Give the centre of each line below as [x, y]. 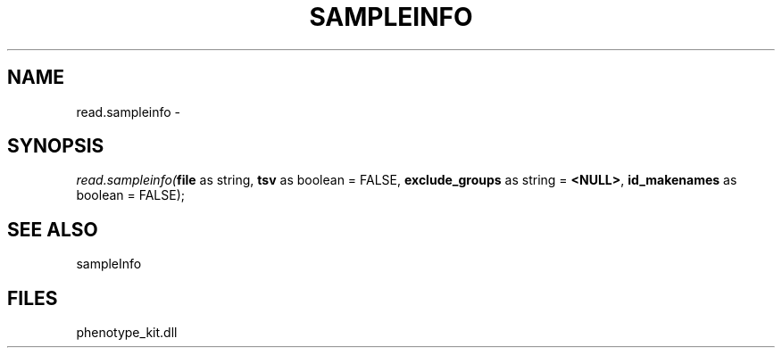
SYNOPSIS [56, 146]
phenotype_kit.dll [127, 333]
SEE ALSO [53, 229]
